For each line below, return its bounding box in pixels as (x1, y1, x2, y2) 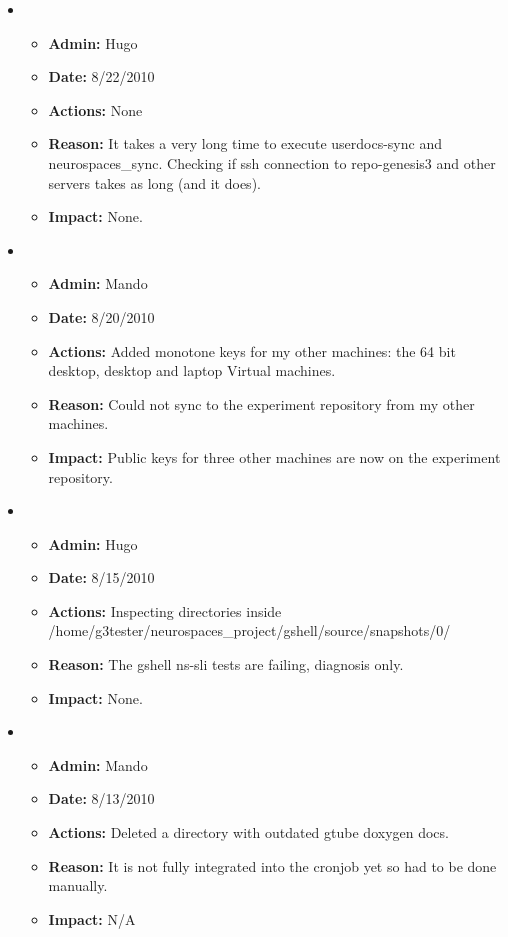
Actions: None (48, 99, 143, 120)
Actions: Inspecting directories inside (48, 600, 282, 621)
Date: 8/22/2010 (48, 66, 155, 87)
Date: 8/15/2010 (48, 567, 155, 588)
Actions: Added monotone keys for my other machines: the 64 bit (48, 340, 456, 361)
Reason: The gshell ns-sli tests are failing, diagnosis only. (48, 654, 404, 675)
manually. (48, 875, 108, 896)
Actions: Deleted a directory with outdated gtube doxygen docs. (48, 822, 449, 843)
